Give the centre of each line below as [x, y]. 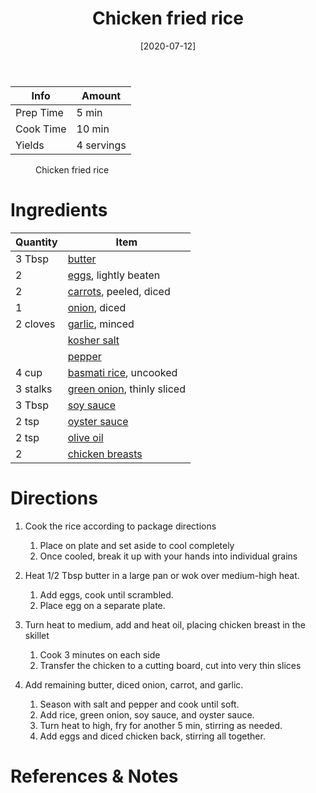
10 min [93, 129]
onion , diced [97, 307]
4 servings [101, 145]
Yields [30, 145]
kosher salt [93, 340]
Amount [101, 95]
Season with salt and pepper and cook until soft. [139, 704]
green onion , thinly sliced [126, 389]
